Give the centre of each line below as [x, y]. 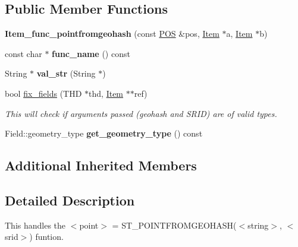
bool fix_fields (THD [43, 93]
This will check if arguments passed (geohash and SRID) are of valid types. [141, 113]
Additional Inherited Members [101, 165]
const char [23, 53]
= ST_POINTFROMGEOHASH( [174, 225]
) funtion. [46, 237]
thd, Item [106, 93]
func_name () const [91, 53]
